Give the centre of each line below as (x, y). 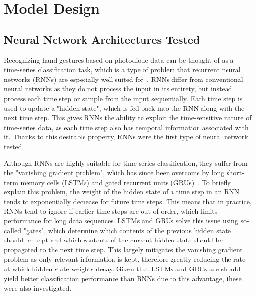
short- (235, 173)
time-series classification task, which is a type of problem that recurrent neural (122, 69)
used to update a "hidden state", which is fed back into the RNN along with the (124, 108)
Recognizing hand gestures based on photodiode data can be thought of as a (119, 60)
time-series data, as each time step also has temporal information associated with (126, 127)
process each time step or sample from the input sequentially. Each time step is (123, 98)
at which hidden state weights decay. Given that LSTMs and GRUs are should (122, 269)
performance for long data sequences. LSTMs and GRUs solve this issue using (121, 221)
